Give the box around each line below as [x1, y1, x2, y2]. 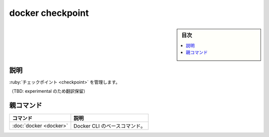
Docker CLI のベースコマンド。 [73, 122, 146, 129]
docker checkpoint [9, 7, 89, 18]
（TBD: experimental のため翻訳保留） [9, 88, 88, 94]
